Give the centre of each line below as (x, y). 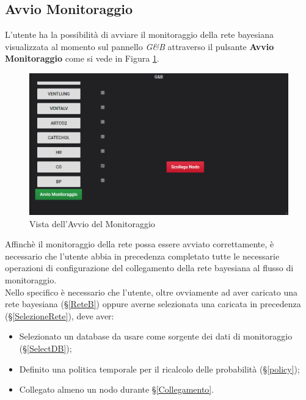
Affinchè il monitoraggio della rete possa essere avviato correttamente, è (140, 244)
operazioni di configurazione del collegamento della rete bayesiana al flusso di (149, 268)
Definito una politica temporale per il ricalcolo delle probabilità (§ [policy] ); (159, 369)
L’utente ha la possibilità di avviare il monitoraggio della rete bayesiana (140, 35)
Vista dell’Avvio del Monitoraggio (92, 223)
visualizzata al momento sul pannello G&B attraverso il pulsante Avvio (140, 46)
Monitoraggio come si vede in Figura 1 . (82, 58)
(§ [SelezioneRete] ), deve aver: (60, 315)
